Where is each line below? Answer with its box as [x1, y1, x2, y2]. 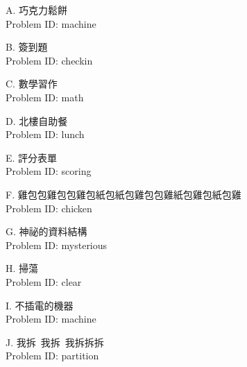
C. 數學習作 [6, 76, 58, 91]
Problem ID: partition [6, 348, 99, 363]
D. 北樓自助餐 [6, 113, 68, 128]
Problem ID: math [6, 89, 84, 104]
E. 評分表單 [6, 150, 58, 164]
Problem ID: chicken [6, 200, 92, 215]
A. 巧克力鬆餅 [6, 3, 68, 17]
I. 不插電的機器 [6, 298, 74, 312]
